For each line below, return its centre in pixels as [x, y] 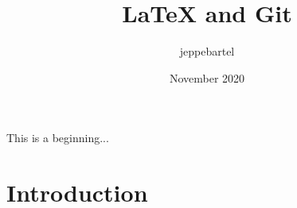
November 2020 [207, 77]
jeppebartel [207, 51]
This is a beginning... [58, 138]
